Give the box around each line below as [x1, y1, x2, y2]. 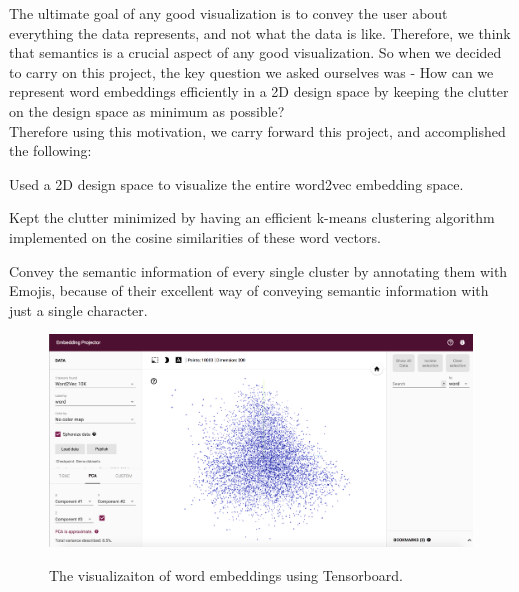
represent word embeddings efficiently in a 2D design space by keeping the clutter [9, 81, 509, 102]
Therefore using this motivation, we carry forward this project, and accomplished [9, 120, 506, 141]
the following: [9, 140, 92, 161]
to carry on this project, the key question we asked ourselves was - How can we [9, 61, 494, 82]
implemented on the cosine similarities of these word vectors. [9, 226, 381, 247]
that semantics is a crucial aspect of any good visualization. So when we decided [9, 42, 502, 63]
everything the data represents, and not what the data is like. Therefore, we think [9, 22, 511, 43]
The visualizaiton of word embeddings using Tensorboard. [49, 564, 403, 585]
